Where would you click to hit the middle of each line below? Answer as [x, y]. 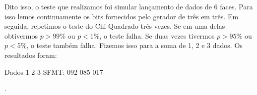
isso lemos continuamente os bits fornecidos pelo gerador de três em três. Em [122, 16]
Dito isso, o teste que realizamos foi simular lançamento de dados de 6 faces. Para [129, 6]
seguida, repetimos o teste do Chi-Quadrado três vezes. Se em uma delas [115, 26]
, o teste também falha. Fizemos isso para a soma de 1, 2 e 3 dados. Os [134, 45]
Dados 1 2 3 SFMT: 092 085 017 [54, 71]
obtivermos [21, 35]
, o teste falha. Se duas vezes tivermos [157, 35]
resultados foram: [31, 55]
